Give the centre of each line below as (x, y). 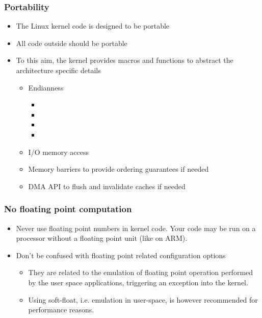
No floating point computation (68, 209)
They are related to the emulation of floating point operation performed (141, 272)
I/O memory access (58, 152)
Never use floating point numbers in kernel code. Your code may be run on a (136, 228)
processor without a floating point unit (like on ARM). (102, 238)
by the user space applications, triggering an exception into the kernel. (138, 282)
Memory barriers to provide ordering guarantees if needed (119, 169)
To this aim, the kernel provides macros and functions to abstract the (125, 60)
